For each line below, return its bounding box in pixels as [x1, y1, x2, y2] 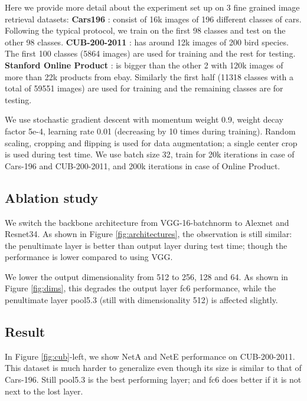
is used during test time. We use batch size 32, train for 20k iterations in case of [5, 148, 295, 160]
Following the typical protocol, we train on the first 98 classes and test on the [5, 24, 286, 37]
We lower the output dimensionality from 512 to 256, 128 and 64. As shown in [5, 270, 288, 282]
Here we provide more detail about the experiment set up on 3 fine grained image [5, 1, 300, 13]
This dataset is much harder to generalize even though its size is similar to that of [5, 361, 302, 374]
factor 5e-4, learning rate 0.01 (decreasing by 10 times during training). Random [5, 124, 296, 137]
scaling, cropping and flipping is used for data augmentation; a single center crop [5, 136, 298, 149]
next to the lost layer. [5, 384, 83, 397]
